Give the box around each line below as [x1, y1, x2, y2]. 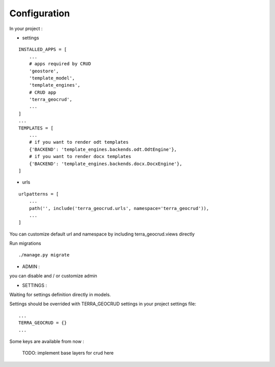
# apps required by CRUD [29, 61, 91, 67]
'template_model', [29, 75, 75, 81]
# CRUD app [29, 89, 57, 95]
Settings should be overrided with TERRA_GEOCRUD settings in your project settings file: [9, 301, 196, 307]
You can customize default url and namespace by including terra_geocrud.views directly [9, 231, 195, 237]
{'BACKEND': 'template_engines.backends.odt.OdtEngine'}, [29, 146, 177, 152]
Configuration [9, 8, 70, 19]
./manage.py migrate [18, 252, 70, 258]
